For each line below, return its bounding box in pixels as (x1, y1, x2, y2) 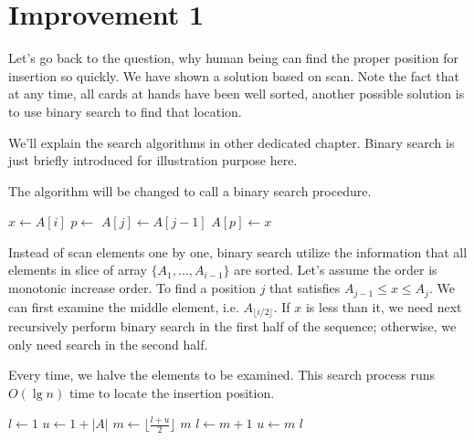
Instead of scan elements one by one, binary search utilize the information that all (8, 242, 468, 261)
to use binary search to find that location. (8, 101, 242, 120)
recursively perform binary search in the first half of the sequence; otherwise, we (8, 316, 457, 335)
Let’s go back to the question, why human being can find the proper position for (8, 48, 458, 68)
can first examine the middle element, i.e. (8, 297, 239, 316)
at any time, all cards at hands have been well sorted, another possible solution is (8, 84, 465, 103)
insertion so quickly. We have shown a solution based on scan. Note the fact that (8, 66, 459, 85)
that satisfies (269, 278, 341, 298)
